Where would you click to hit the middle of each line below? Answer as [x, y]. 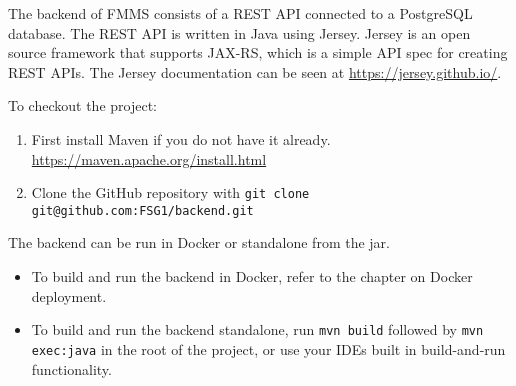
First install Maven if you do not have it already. [181, 138]
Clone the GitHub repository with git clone [170, 192]
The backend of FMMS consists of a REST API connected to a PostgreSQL [240, 13]
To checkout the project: [82, 105]
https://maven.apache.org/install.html [149, 158]
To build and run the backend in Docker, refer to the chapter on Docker [252, 276]
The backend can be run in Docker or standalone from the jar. [199, 242]
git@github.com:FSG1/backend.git [142, 210]
